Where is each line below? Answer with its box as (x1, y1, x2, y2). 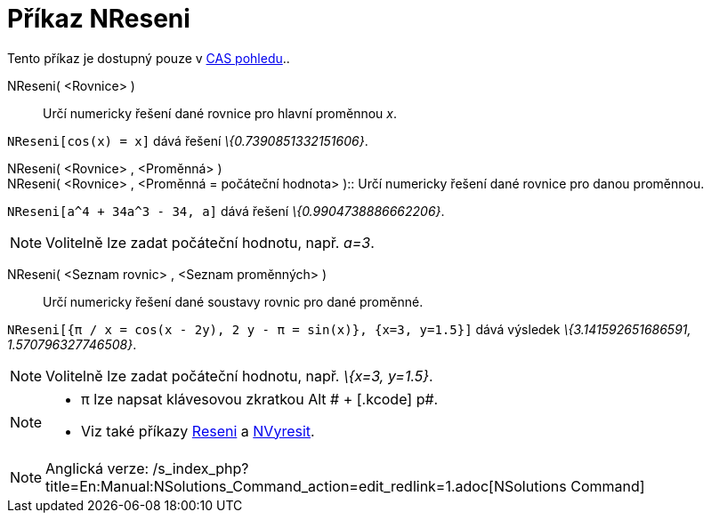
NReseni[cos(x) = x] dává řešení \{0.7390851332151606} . (7, 132, 368, 148)
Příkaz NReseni (7, 4, 190, 34)
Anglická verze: (45, 459, 149, 477)
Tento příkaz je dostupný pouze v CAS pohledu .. (7, 50, 290, 66)
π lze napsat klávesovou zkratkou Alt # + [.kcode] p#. (81, 389, 439, 408)
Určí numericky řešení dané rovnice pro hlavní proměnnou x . (43, 105, 398, 121)
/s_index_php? (152, 459, 249, 477)
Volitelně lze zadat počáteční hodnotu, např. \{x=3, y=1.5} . (45, 366, 433, 385)
